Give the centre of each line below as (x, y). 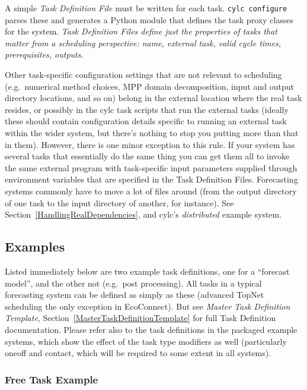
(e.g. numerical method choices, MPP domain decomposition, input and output (149, 86)
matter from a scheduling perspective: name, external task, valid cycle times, (143, 43)
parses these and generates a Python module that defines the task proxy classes (149, 19)
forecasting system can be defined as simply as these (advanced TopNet (135, 295)
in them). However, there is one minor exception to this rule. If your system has (150, 144)
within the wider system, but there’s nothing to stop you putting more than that (152, 133)
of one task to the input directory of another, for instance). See (119, 202)
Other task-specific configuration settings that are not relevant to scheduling (143, 75)
